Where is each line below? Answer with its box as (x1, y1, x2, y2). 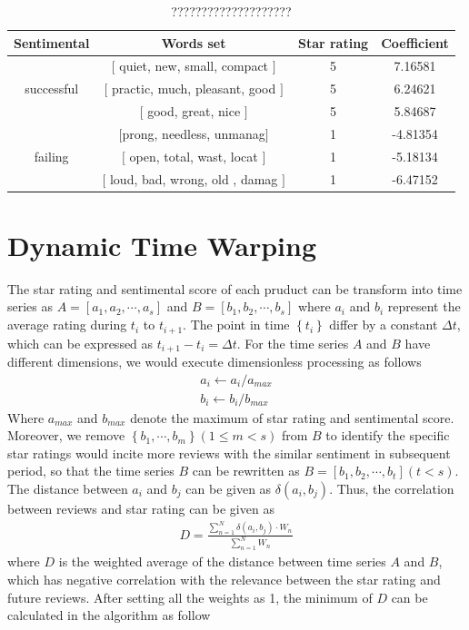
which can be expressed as (7, 333, 154, 352)
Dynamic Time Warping (7, 226, 317, 263)
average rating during (7, 315, 127, 334)
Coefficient (381, 33, 449, 52)
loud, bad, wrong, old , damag (109, 169, 278, 188)
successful (25, 79, 79, 98)
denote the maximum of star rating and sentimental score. (130, 408, 454, 427)
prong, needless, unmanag (122, 123, 265, 143)
